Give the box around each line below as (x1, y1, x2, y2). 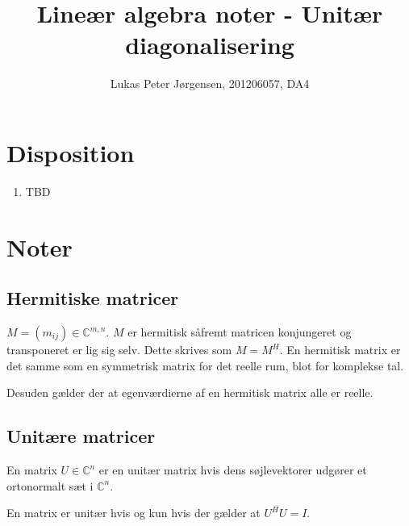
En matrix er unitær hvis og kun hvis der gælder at (6, 504, 261, 521)
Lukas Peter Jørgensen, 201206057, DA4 (110, 75, 310, 92)
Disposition (6, 136, 135, 169)
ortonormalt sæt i (6, 477, 94, 494)
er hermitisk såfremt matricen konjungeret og (127, 324, 352, 340)
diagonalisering (125, 28, 294, 61)
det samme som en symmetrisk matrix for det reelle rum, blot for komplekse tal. (6, 357, 404, 374)
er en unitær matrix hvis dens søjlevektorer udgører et (98, 461, 367, 478)
